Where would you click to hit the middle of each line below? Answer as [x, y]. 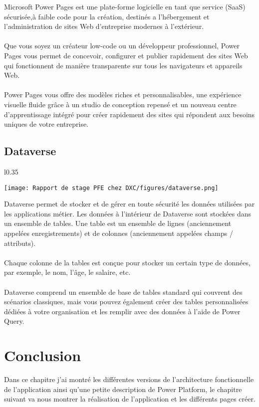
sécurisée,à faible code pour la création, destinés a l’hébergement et [107, 16]
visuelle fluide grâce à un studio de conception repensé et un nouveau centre [120, 104]
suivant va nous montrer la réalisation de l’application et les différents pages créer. [130, 399]
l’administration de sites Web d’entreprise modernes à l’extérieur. [104, 26]
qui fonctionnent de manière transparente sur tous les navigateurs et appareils [123, 65]
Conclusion [43, 355]
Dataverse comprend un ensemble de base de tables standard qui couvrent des [123, 292]
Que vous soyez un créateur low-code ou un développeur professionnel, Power [122, 46]
